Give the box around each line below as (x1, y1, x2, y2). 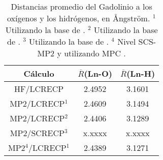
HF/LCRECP (14, 83, 64, 94)
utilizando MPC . (64, 47, 126, 59)
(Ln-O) (84, 68, 112, 79)
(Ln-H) (126, 68, 155, 79)
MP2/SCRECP (10, 127, 64, 139)
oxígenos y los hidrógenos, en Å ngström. (7, 12, 150, 24)
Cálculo (23, 68, 54, 79)
